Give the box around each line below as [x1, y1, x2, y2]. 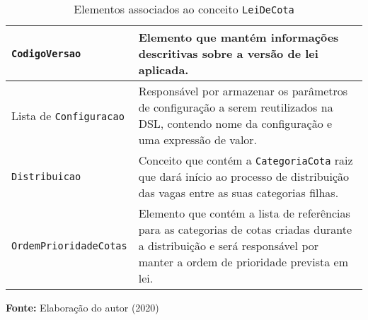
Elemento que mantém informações [138, 29, 339, 45]
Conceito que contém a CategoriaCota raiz [138, 152, 353, 168]
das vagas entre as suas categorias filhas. [138, 184, 339, 201]
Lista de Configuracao [11, 107, 125, 124]
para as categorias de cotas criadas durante [138, 221, 352, 237]
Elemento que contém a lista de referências [138, 205, 350, 221]
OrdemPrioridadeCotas [11, 239, 127, 251]
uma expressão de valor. [138, 131, 258, 148]
